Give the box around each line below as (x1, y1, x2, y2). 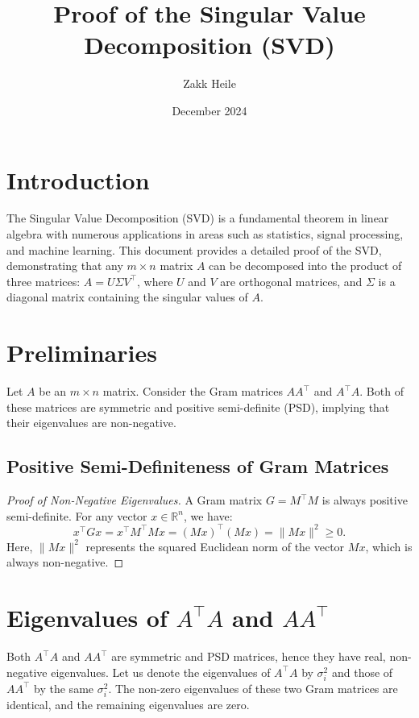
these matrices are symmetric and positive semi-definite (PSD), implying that (6, 398, 390, 415)
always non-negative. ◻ (6, 554, 124, 571)
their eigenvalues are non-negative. (6, 414, 176, 431)
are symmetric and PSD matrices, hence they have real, (111, 648, 386, 665)
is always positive (322, 492, 408, 508)
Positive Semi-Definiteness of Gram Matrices (6, 454, 389, 479)
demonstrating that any (6, 257, 123, 274)
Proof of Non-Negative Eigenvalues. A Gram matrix (6, 492, 263, 508)
